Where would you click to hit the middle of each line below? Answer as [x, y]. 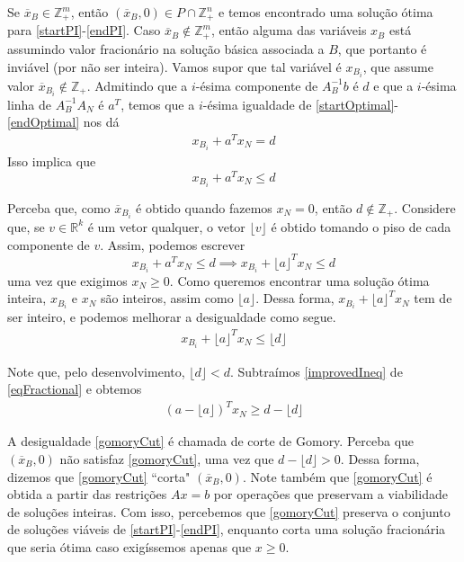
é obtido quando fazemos [204, 207]
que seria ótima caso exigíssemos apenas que [129, 546]
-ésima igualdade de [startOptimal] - [300, 104]
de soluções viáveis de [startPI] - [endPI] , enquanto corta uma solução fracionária [227, 529]
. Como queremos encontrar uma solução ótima [299, 280]
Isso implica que [52, 161]
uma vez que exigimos [67, 280]
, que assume [398, 66]
